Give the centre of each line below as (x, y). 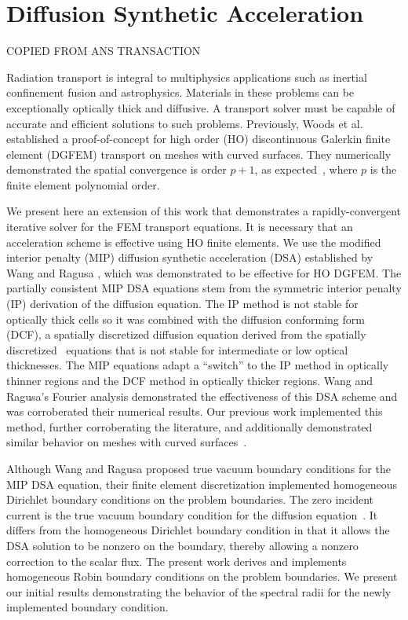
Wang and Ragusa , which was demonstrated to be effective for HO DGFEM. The (204, 272)
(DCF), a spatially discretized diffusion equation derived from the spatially (186, 334)
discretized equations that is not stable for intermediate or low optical (177, 349)
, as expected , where (306, 169)
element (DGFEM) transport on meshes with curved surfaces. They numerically (199, 154)
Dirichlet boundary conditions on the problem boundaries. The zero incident (190, 499)
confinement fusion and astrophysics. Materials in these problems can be (180, 92)
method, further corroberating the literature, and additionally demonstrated (189, 426)
